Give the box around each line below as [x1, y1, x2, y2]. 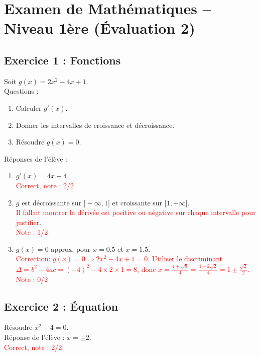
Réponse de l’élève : [4, 332, 65, 342]
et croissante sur [112, 197, 163, 207]
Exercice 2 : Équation [4, 298, 118, 314]
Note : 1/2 [16, 227, 48, 237]
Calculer [16, 102, 42, 113]
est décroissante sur [22, 197, 82, 207]
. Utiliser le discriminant [148, 253, 223, 264]
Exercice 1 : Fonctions [4, 52, 121, 67]
